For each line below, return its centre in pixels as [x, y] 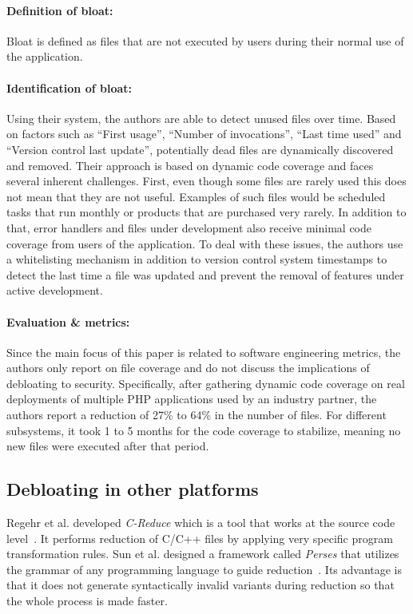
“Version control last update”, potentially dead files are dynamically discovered [200, 149]
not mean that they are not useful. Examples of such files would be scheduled [196, 196]
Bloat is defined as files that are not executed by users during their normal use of [205, 40]
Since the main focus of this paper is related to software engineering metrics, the [204, 352]
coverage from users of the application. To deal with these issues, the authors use [205, 243]
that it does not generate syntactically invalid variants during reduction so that [201, 585]
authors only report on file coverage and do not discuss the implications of [188, 368]
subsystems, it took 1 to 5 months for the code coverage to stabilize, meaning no [204, 430]
